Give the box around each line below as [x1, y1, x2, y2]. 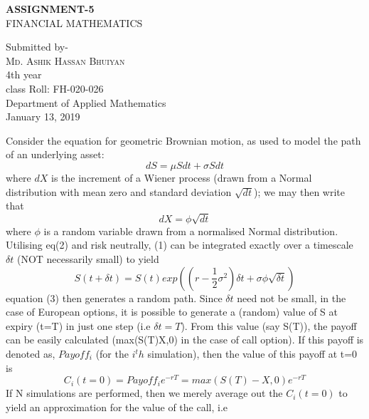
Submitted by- [6, 39, 68, 54]
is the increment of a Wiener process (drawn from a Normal [51, 170, 312, 185]
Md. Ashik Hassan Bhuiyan [6, 53, 125, 68]
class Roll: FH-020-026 [6, 81, 104, 95]
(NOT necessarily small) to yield [16, 252, 159, 267]
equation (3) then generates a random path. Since [6, 290, 223, 305]
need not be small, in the [237, 290, 346, 305]
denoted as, [6, 346, 55, 361]
